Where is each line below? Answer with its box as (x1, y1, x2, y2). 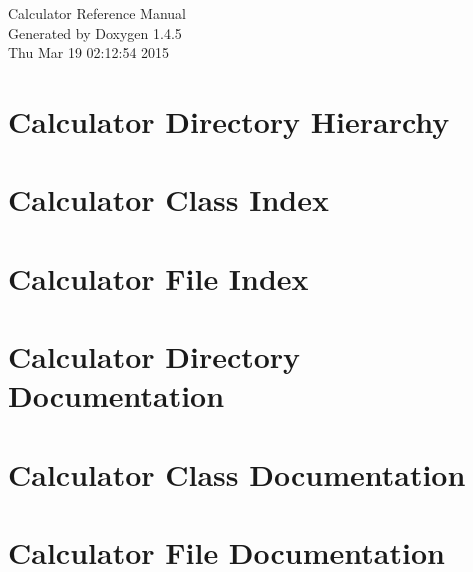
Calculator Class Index (8, 179, 329, 220)
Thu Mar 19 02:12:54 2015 (8, 42, 170, 63)
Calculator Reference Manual (8, 3, 186, 23)
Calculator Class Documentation (8, 453, 466, 494)
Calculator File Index (8, 257, 309, 298)
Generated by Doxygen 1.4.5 (8, 22, 182, 43)
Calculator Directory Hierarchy (8, 100, 450, 141)
